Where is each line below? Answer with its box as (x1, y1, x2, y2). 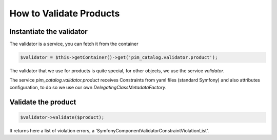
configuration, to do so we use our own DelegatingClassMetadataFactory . (9, 84, 167, 90)
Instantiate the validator (9, 27, 88, 36)
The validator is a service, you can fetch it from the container (9, 41, 138, 47)
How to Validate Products (9, 8, 120, 19)
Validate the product (9, 97, 76, 106)
